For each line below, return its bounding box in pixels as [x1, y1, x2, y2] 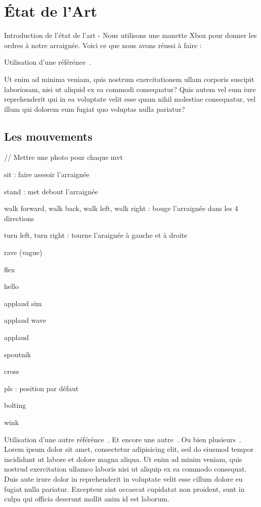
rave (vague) [4, 247, 42, 258]
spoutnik [4, 349, 31, 359]
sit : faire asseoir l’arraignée [4, 169, 90, 180]
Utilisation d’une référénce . [4, 57, 92, 67]
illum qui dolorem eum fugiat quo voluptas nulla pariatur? [4, 103, 185, 114]
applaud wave [4, 315, 47, 325]
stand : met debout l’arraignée [4, 186, 98, 196]
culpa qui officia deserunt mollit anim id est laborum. [4, 493, 169, 504]
